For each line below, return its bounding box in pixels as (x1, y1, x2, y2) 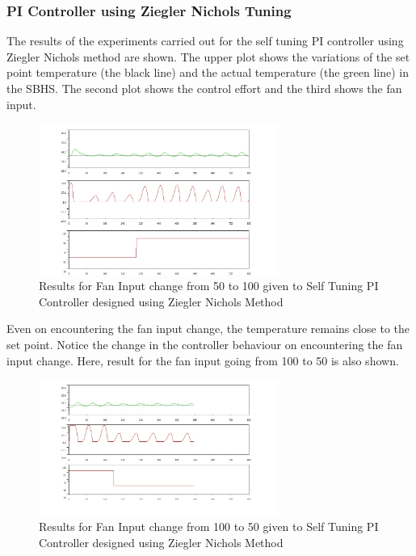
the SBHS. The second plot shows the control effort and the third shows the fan (6, 80, 402, 96)
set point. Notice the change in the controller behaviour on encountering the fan (6, 336, 403, 352)
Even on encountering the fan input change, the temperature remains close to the (6, 320, 410, 337)
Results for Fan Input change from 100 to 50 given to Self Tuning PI (39, 518, 379, 535)
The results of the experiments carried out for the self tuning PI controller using (6, 32, 404, 49)
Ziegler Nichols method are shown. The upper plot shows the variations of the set (6, 48, 410, 65)
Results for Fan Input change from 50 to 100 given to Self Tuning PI (39, 277, 379, 294)
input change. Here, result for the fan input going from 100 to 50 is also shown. (6, 352, 399, 369)
